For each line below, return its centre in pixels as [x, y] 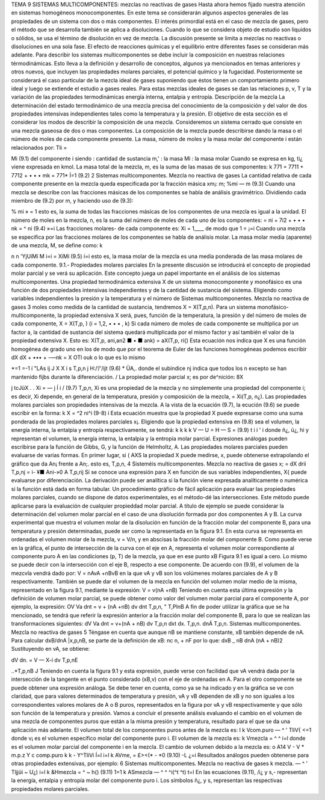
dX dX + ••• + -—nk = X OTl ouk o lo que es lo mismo [78, 357]
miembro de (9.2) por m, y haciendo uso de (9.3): [72, 200]
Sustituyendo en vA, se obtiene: [51, 649]
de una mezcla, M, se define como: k [57, 245]
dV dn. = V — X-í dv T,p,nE [45, 660]
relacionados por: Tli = [39, 147]
